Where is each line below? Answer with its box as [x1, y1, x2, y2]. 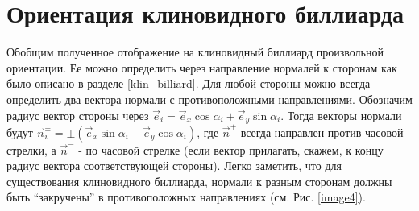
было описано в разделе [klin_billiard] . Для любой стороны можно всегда [6, 75, 371, 92]
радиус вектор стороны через [6, 106, 149, 123]
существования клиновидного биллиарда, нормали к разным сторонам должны [6, 172, 392, 189]
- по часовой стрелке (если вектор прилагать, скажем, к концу [78, 141, 384, 158]
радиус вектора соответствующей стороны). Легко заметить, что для [6, 157, 342, 174]
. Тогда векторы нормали [280, 106, 402, 123]
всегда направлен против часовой [240, 123, 404, 140]
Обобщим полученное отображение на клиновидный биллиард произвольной [6, 43, 384, 60]
